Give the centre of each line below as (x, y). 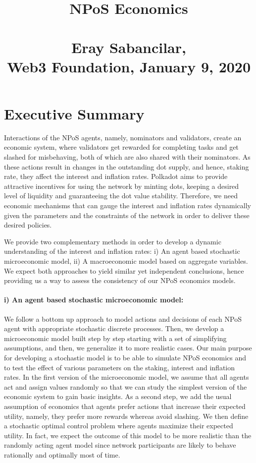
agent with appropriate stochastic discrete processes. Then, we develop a (114, 328)
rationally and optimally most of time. (62, 454)
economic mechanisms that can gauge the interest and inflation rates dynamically (128, 205)
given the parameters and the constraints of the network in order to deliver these (127, 215)
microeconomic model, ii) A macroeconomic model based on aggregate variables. (126, 261)
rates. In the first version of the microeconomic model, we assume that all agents (127, 377)
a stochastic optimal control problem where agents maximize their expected (119, 426)
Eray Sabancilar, (129, 47)
